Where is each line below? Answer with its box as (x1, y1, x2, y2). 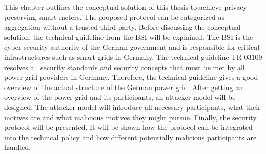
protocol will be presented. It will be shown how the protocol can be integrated (4, 122, 253, 133)
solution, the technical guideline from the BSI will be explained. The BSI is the (4, 31, 253, 42)
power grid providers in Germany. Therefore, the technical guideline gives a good (4, 72, 258, 82)
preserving (4, 11, 36, 22)
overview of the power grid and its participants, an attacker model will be (4, 92, 236, 102)
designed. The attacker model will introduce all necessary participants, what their (4, 101, 261, 112)
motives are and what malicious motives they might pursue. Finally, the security (4, 112, 257, 122)
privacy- (224, 2, 250, 12)
